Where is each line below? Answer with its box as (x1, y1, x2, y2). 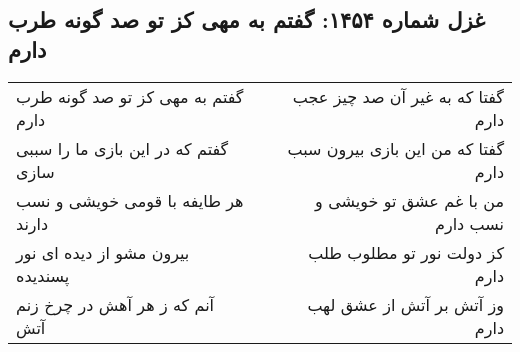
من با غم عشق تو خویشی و (315, 188, 504, 212)
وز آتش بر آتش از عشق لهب (307, 292, 504, 316)
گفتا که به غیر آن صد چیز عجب (292, 84, 504, 108)
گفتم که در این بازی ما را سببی (16, 136, 229, 160)
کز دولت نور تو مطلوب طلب (308, 240, 504, 264)
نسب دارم (435, 211, 504, 235)
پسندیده (16, 263, 70, 287)
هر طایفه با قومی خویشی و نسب (16, 188, 244, 212)
